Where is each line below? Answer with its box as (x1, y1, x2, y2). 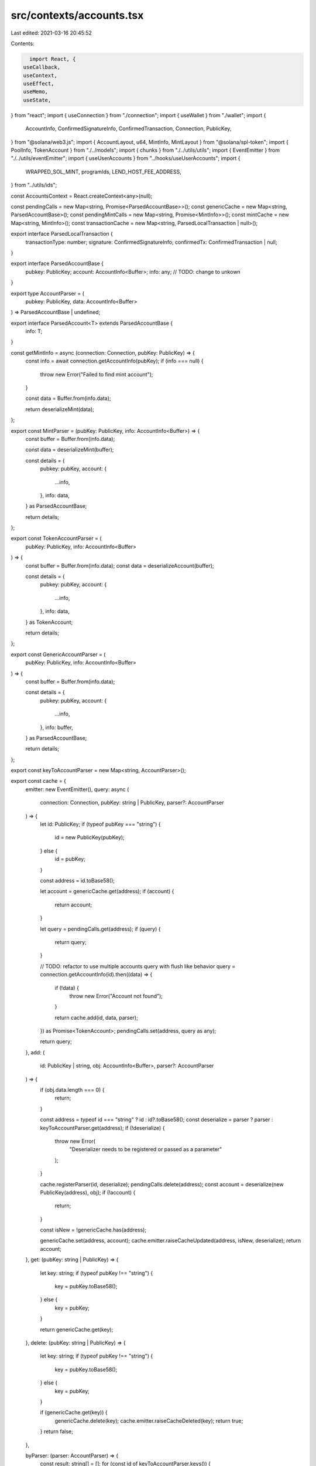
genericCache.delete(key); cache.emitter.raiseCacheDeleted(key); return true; (54, 1417, 243, 1424)
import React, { (29, 56, 76, 62)
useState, (23, 97, 51, 103)
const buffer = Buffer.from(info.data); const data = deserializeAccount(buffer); (25, 562, 214, 569)
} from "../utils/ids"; (11, 182, 57, 189)
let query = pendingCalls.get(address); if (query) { (40, 925, 161, 932)
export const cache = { (11, 778, 67, 785)
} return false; (40, 1428, 73, 1435)
